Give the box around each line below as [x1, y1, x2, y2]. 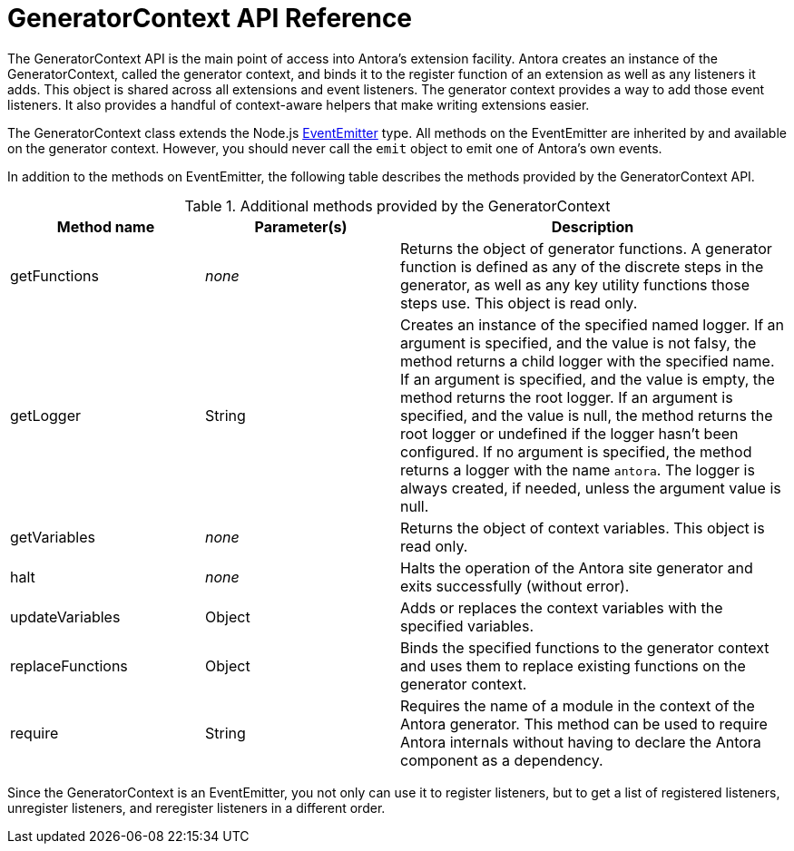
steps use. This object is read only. [400, 293, 638, 312]
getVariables [10, 527, 95, 546]
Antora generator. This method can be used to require [400, 714, 768, 733]
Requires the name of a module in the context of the [400, 696, 755, 715]
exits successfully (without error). [400, 576, 630, 595]
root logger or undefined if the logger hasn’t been [400, 424, 739, 443]
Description [551, 217, 634, 236]
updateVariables [10, 607, 121, 626]
